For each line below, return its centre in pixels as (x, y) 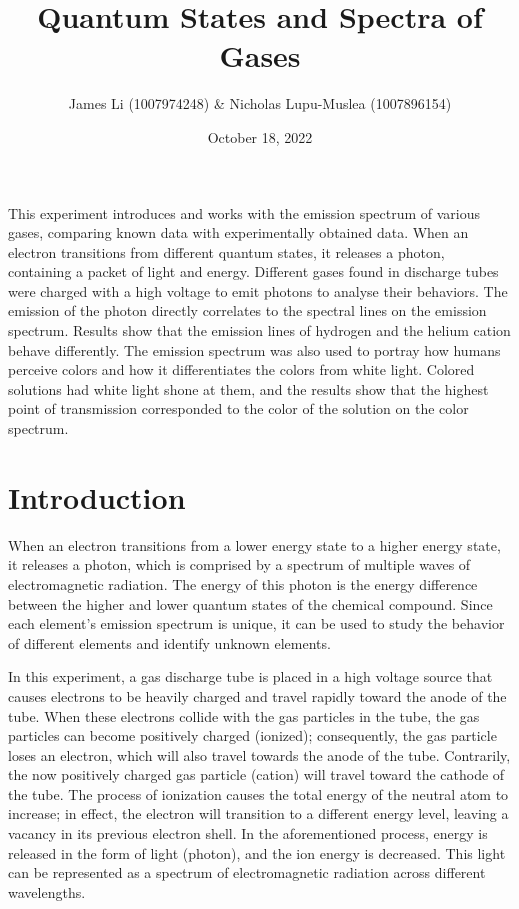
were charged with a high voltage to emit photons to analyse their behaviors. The (258, 290)
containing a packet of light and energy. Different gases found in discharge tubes (253, 271)
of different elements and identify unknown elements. (169, 642)
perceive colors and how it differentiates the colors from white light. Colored (241, 369)
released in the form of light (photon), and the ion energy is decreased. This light (257, 852)
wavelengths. (47, 891)
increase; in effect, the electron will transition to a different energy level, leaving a (258, 813)
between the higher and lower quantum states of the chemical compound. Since (250, 603)
